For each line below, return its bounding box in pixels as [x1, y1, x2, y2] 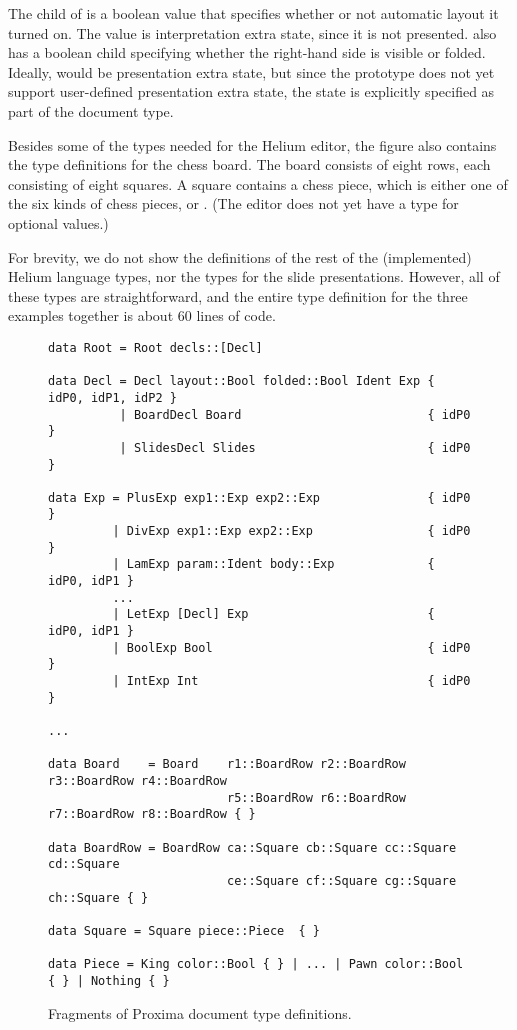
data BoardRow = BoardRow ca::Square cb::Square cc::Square [48, 840, 457, 855]
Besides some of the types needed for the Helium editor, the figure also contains [8, 134, 497, 155]
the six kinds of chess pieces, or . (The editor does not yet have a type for [8, 193, 459, 214]
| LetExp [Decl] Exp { [112, 607, 435, 622]
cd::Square [48, 857, 120, 872]
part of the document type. [8, 100, 174, 121]
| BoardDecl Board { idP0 [119, 407, 471, 422]
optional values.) [8, 212, 109, 233]
